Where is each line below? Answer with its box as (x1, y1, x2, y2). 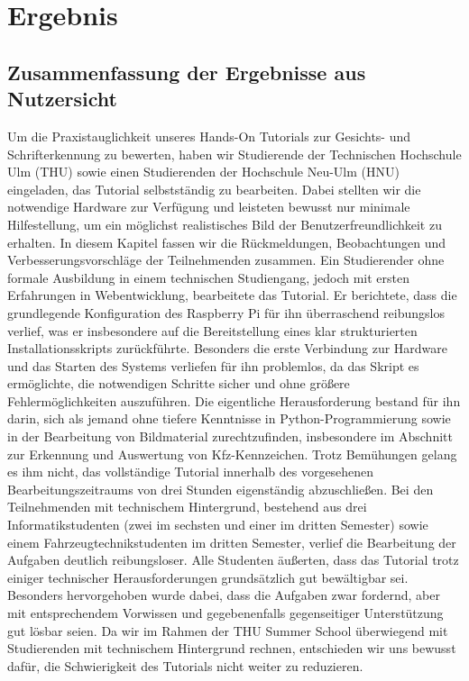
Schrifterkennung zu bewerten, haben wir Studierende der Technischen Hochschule (7, 144, 462, 163)
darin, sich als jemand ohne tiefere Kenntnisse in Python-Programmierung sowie (7, 409, 451, 428)
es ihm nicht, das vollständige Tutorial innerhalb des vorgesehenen (7, 462, 374, 481)
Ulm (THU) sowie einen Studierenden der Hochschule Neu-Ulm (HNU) (7, 162, 400, 181)
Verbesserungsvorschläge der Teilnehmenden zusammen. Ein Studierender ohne (7, 250, 445, 269)
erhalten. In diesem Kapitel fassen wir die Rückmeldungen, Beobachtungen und (7, 232, 446, 251)
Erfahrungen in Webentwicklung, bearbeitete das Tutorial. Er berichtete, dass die (7, 286, 457, 304)
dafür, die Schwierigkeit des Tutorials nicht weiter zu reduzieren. (7, 656, 363, 675)
